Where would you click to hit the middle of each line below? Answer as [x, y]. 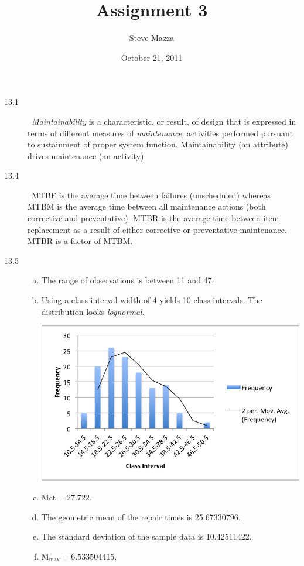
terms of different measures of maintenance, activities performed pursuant [160, 133]
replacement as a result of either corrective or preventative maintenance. [157, 229]
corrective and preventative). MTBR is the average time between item [153, 218]
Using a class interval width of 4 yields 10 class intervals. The [152, 300]
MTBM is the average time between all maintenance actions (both [147, 206]
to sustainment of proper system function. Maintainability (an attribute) [158, 144]
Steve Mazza [152, 38]
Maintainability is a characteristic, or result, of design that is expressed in [164, 121]
